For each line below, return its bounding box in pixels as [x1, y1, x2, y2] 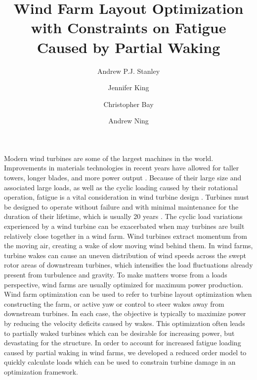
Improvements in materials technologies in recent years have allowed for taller [4, 163, 239, 173]
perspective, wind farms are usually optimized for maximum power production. [4, 279, 243, 289]
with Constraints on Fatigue [31, 17, 226, 38]
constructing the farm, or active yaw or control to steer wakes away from [4, 298, 224, 309]
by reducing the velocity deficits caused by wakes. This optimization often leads [4, 318, 245, 328]
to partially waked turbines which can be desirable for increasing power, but [4, 327, 235, 338]
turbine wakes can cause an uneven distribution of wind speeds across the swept [4, 250, 246, 260]
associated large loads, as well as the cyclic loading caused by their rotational [4, 182, 238, 192]
